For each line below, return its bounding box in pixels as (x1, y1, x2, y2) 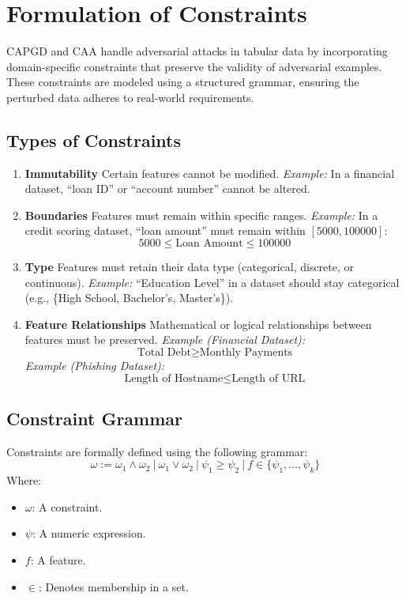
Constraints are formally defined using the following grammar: (6, 443, 308, 459)
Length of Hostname (124, 372, 224, 384)
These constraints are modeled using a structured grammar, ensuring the (6, 74, 359, 90)
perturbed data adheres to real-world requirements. (6, 89, 254, 105)
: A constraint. (32, 498, 103, 515)
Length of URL (231, 372, 306, 384)
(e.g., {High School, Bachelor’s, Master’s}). (24, 289, 234, 306)
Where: (6, 472, 41, 489)
